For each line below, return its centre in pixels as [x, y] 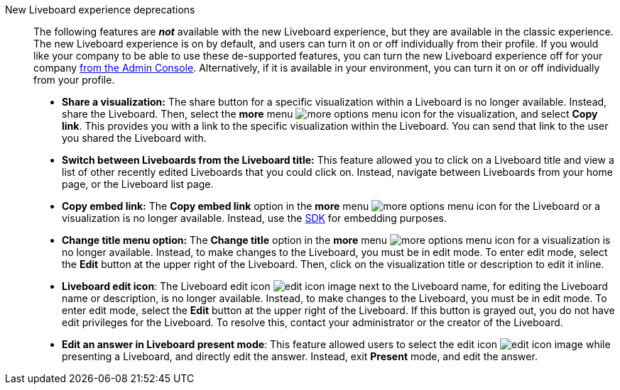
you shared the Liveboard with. [134, 138]
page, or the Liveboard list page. [138, 184]
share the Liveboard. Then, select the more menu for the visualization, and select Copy [330, 114]
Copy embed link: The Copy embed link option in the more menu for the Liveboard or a [331, 206]
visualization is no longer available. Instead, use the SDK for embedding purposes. [255, 218]
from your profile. [74, 80]
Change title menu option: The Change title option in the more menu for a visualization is [336, 240]
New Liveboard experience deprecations [100, 10]
